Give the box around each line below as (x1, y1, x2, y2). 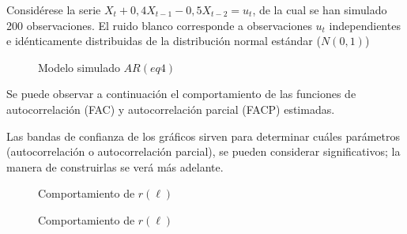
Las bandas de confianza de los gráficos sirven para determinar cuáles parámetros (6, 127, 400, 144)
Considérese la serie (6, 2, 101, 17)
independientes (329, 17, 401, 33)
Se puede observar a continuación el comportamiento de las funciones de (6, 85, 356, 102)
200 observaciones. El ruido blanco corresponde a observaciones (6, 17, 312, 33)
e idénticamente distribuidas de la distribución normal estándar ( (6, 32, 321, 49)
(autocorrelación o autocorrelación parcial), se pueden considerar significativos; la (6, 143, 401, 160)
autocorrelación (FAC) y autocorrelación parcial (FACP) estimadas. (6, 100, 335, 117)
